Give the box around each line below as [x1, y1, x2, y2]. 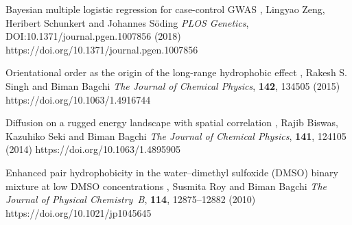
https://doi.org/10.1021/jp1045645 [5, 205, 152, 220]
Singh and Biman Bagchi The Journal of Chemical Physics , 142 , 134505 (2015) [5, 78, 340, 93]
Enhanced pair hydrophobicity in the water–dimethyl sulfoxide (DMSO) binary [5, 165, 338, 179]
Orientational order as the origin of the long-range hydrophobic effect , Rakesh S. [5, 65, 348, 80]
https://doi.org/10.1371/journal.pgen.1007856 [5, 42, 198, 56]
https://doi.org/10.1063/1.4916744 [5, 92, 151, 106]
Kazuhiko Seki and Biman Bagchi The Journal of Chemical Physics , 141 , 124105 [5, 128, 347, 143]
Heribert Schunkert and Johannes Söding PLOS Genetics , [5, 15, 249, 29]
